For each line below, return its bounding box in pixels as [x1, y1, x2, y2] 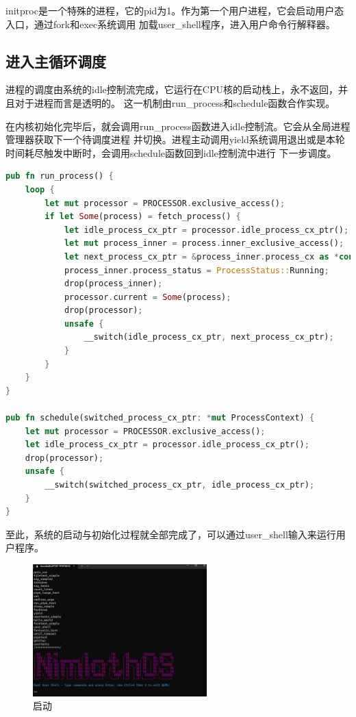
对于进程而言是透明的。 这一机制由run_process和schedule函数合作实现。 [14, 95, 335, 110]
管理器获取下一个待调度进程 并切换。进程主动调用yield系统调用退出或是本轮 [5, 132, 345, 147]
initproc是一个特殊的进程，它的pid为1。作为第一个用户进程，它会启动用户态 [5, 3, 344, 17]
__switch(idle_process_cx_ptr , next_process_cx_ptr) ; [84, 332, 334, 342]
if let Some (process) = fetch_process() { [44, 212, 241, 222]
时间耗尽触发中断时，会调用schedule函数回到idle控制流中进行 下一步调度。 [5, 145, 337, 160]
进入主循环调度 [5, 50, 106, 71]
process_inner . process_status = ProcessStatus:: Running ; [64, 265, 329, 275]
